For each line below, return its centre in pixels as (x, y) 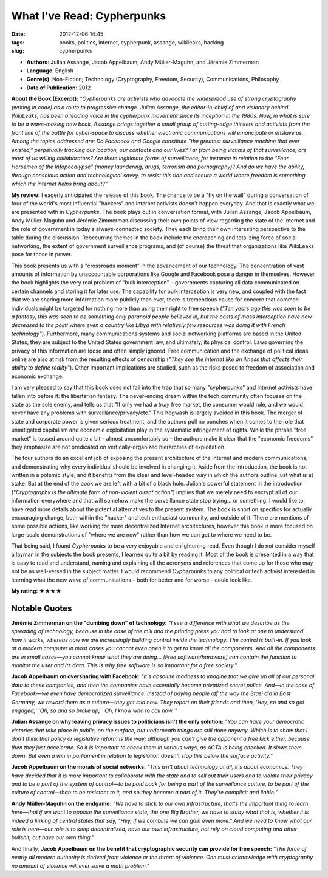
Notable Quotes (42, 608)
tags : (18, 42)
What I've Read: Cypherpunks (89, 16)
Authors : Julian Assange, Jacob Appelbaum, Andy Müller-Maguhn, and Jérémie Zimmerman (143, 62)
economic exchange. (37, 376)
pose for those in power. (42, 255)
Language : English (50, 71)
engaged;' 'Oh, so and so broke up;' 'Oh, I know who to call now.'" (94, 710)
